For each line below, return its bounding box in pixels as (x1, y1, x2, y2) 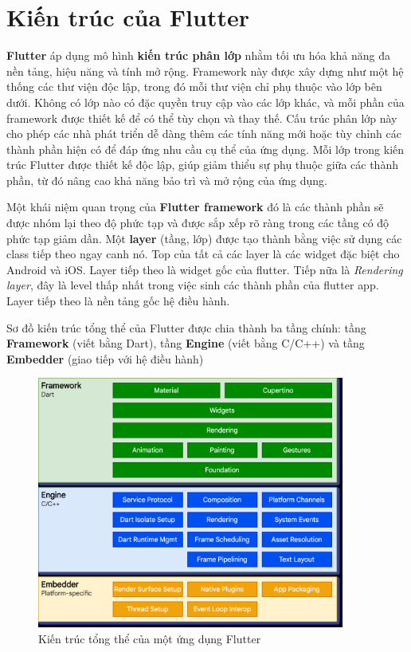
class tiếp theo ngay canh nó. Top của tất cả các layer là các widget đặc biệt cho (6, 245, 400, 262)
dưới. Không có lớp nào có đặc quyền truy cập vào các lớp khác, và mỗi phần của (6, 93, 405, 110)
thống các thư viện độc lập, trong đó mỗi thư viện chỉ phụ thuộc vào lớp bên (6, 78, 382, 95)
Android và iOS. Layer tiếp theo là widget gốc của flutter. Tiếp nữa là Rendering (6, 261, 403, 277)
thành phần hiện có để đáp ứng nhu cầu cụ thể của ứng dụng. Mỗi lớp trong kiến (6, 140, 405, 157)
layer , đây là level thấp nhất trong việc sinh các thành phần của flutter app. (6, 277, 379, 293)
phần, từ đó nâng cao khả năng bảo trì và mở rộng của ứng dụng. (6, 171, 328, 188)
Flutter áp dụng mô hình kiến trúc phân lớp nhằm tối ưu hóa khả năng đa (6, 47, 391, 64)
